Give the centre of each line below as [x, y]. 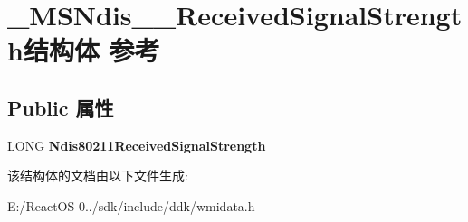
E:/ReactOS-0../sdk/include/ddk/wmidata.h [131, 205]
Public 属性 [61, 107]
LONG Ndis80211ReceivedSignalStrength [137, 145]
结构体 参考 [91, 50]
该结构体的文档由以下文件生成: [98, 176]
